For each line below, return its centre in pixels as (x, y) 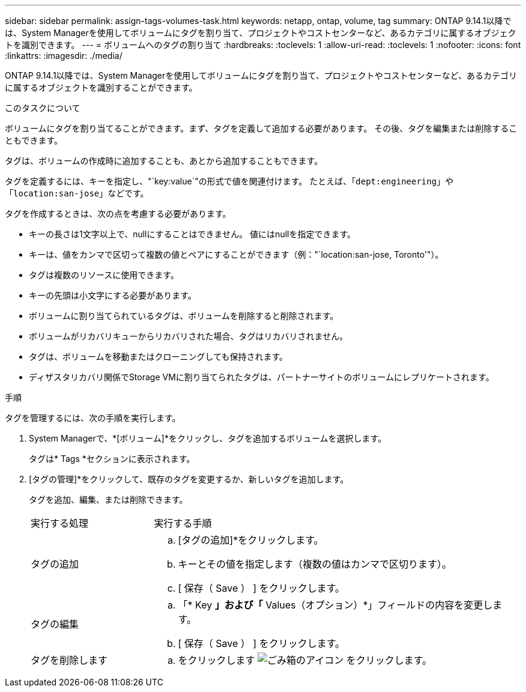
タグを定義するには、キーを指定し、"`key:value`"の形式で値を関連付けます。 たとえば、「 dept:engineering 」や (229, 181)
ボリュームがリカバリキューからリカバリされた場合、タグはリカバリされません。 (189, 336)
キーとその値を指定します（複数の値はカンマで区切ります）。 (315, 564)
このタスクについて (43, 108)
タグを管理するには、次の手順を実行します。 (93, 418)
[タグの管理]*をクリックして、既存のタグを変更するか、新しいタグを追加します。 (189, 479)
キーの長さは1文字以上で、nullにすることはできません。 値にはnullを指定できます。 (192, 234)
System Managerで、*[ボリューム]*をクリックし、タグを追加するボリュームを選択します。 (208, 438)
